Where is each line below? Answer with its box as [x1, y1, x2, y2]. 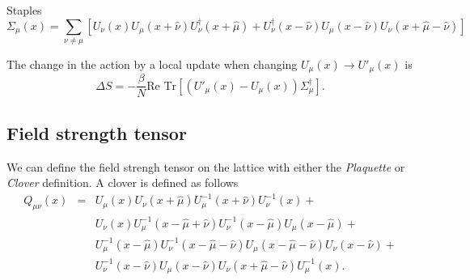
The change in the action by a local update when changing [6, 55, 298, 72]
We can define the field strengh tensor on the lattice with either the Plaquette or [6, 158, 405, 175]
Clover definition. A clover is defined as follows [6, 174, 239, 191]
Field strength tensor [6, 120, 187, 145]
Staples [6, 2, 42, 18]
